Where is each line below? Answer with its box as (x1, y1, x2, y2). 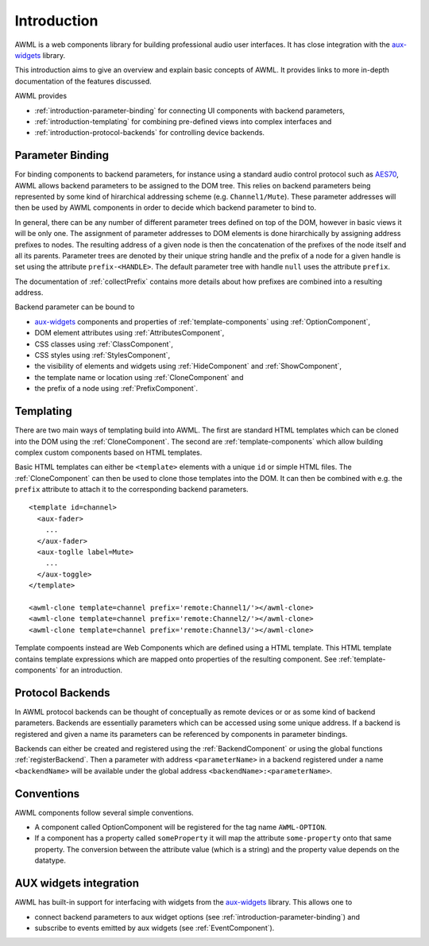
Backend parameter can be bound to (14, 302, 135, 312)
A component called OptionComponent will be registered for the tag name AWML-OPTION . (34, 823, 327, 832)
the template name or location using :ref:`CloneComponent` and (34, 372, 244, 382)
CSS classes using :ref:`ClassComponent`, (34, 339, 174, 349)
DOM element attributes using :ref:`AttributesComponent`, (34, 328, 225, 338)
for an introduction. (60, 665, 123, 675)
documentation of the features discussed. (14, 76, 152, 86)
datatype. (34, 855, 67, 866)
